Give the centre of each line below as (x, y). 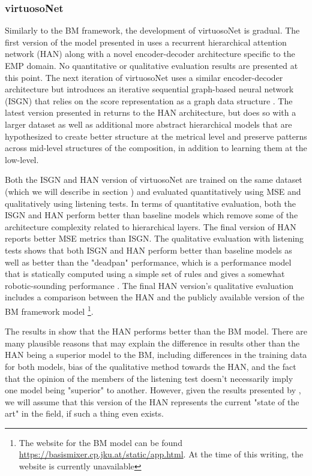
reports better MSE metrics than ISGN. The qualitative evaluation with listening (154, 238)
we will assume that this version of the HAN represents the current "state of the (152, 401)
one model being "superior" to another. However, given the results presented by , (153, 390)
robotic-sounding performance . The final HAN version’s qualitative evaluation (149, 285)
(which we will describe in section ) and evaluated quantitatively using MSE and (153, 191)
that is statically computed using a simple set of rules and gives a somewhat (145, 274)
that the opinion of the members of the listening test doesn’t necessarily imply (149, 378)
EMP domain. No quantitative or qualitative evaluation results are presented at (151, 65)
